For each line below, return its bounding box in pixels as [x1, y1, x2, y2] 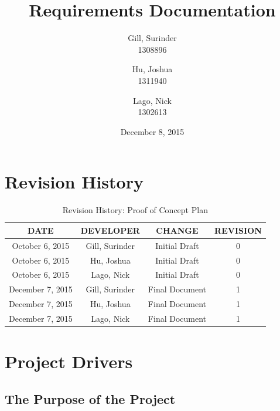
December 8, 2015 [120, 125, 185, 137]
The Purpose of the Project [5, 389, 176, 407]
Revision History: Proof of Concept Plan [62, 204, 208, 216]
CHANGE [156, 224, 199, 236]
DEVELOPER [80, 224, 140, 236]
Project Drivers [5, 349, 133, 373]
